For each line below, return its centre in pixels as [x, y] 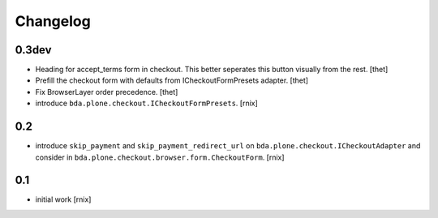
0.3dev [33, 50]
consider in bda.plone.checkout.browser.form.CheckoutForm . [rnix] [160, 157]
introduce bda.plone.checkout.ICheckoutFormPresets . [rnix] [147, 103]
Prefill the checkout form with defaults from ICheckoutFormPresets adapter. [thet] [172, 80]
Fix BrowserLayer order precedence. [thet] [107, 92]
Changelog [53, 21]
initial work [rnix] [63, 199]
